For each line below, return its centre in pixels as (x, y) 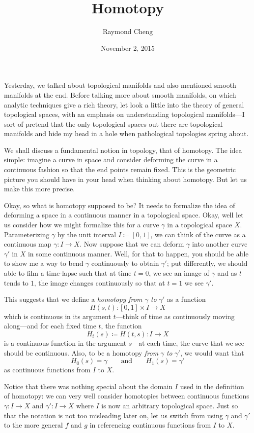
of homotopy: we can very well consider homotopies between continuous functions (127, 396)
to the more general (33, 425)
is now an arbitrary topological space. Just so (170, 405)
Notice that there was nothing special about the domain (88, 386)
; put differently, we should (207, 263)
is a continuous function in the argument (65, 343)
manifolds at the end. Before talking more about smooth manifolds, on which (120, 94)
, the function (121, 326)
